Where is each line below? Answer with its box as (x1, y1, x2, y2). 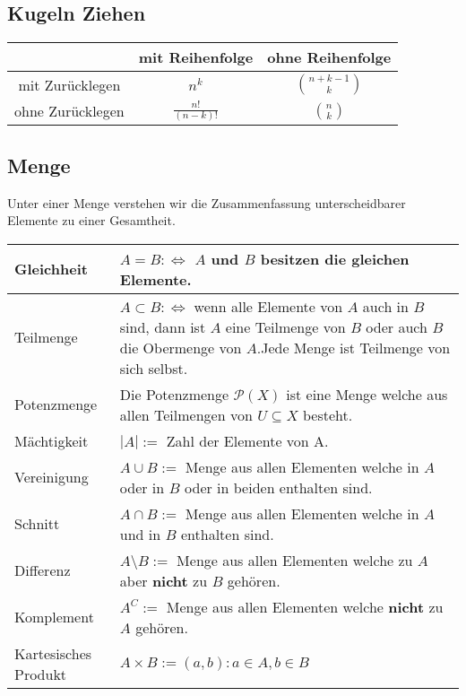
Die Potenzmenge (119, 383, 229, 405)
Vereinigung (14, 466, 89, 488)
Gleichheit (14, 258, 88, 280)
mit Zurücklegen (18, 74, 121, 95)
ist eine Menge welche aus (286, 383, 448, 405)
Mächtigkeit (14, 430, 89, 451)
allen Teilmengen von (119, 404, 253, 425)
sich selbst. (119, 357, 188, 378)
